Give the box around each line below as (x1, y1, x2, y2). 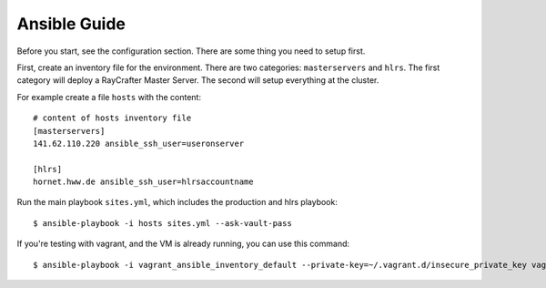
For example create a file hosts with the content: (16, 91, 202, 102)
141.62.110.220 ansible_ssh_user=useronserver (33, 138, 245, 149)
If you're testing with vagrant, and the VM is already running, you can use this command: (16, 238, 350, 250)
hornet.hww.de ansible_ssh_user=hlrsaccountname (33, 177, 254, 187)
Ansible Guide (16, 14, 126, 34)
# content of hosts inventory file (33, 113, 192, 123)
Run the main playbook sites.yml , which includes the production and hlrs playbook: (16, 197, 339, 208)
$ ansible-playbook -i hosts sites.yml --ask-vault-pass (33, 218, 293, 228)
